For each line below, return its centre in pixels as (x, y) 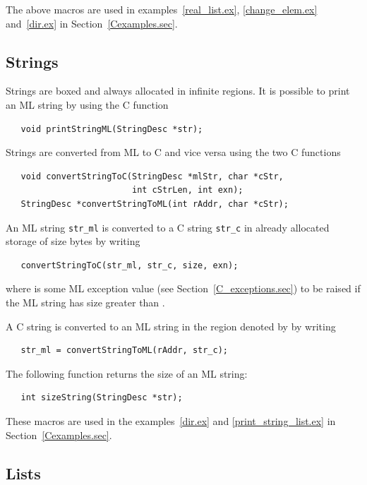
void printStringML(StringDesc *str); (112, 129)
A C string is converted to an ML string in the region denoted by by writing (171, 326)
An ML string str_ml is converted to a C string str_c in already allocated (168, 227)
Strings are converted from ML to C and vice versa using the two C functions (173, 152)
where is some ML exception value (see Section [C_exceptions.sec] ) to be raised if (183, 288)
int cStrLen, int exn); (187, 190)
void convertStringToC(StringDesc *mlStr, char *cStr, (152, 176)
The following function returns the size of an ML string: (127, 373)
